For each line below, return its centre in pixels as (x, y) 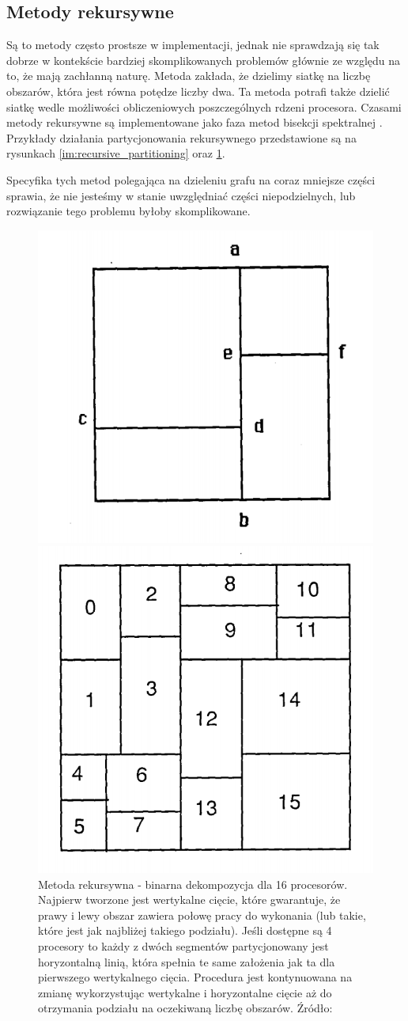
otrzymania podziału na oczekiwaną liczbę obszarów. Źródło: (185, 1008)
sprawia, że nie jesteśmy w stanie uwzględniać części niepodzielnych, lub (181, 195)
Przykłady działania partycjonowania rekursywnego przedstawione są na (181, 137)
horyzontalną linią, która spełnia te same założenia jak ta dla (187, 961)
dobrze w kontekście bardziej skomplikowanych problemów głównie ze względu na (204, 60)
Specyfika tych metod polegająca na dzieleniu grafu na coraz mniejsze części (191, 179)
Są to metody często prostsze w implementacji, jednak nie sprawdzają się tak (193, 45)
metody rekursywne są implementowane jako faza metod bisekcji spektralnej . (195, 122)
